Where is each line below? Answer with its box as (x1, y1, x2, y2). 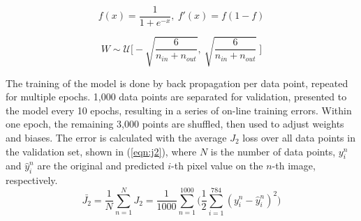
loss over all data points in (242, 130, 355, 144)
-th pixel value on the (171, 158, 263, 173)
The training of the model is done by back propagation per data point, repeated (6, 75, 348, 90)
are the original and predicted (37, 158, 165, 173)
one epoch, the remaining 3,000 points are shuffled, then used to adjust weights (6, 116, 344, 131)
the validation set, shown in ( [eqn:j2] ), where (6, 144, 197, 158)
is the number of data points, (210, 144, 336, 158)
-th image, (272, 158, 316, 173)
